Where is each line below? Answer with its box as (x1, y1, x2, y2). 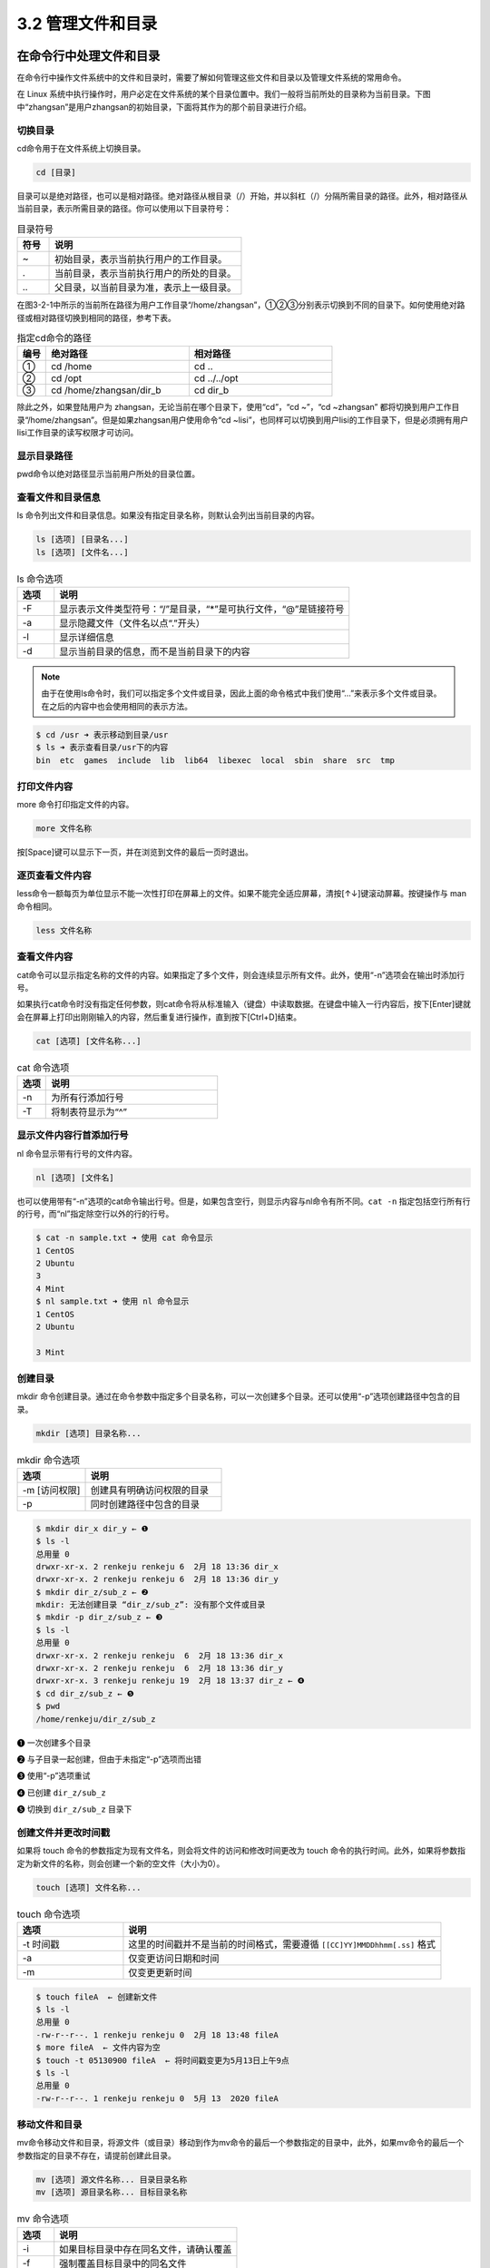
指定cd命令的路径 (16, 332, 92, 345)
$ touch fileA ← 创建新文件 (35, 1991, 158, 2002)
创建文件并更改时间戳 (16, 1826, 111, 1839)
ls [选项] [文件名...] (35, 547, 129, 557)
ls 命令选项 (16, 572, 64, 585)
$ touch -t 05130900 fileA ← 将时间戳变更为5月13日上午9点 (35, 2055, 289, 2066)
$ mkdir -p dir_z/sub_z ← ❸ (35, 1612, 163, 1623)
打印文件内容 (16, 780, 73, 793)
